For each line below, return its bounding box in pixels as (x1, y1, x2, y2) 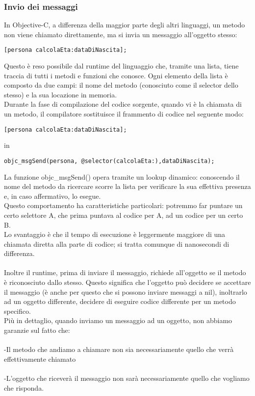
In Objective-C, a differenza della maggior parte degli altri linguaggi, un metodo (4, 20, 245, 30)
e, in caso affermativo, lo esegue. (4, 190, 101, 201)
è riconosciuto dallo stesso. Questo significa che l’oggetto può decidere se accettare (4, 277, 251, 287)
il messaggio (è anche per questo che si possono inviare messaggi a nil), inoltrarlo (4, 286, 247, 297)
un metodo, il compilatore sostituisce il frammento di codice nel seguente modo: (4, 109, 244, 119)
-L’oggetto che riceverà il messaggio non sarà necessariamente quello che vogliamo (4, 373, 250, 383)
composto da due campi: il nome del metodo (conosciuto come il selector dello (4, 80, 238, 90)
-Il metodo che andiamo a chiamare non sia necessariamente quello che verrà (4, 344, 234, 354)
